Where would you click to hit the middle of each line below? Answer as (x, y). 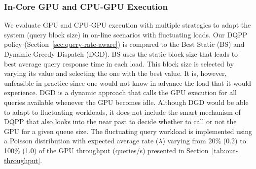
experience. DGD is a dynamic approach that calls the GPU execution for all (120, 92)
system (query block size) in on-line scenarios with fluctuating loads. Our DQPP (126, 34)
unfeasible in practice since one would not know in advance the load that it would (128, 83)
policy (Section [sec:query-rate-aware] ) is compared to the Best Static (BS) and (124, 44)
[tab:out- (225, 150)
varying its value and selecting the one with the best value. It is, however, (115, 73)
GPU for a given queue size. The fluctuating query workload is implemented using (128, 131)
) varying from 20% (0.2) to (204, 141)
